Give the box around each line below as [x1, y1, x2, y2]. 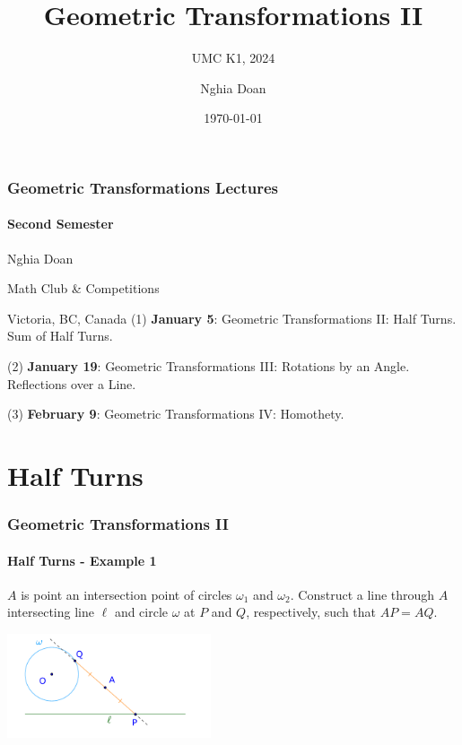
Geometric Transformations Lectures [7, 176, 278, 198]
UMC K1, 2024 [191, 48, 275, 67]
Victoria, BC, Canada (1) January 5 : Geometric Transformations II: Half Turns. [7, 308, 457, 327]
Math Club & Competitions [7, 279, 160, 298]
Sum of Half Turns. [7, 326, 113, 345]
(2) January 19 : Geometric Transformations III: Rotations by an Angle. [7, 357, 410, 375]
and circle [114, 602, 169, 621]
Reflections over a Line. [7, 374, 136, 393]
